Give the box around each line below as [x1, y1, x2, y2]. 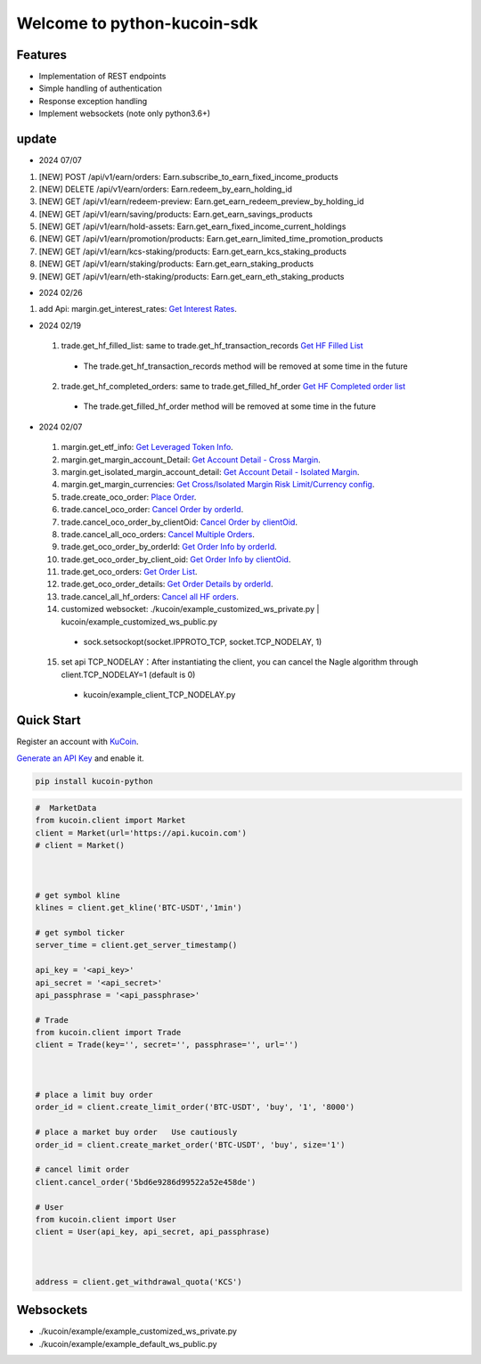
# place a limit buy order [35, 1090, 153, 1100]
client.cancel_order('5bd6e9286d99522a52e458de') [35, 1177, 257, 1187]
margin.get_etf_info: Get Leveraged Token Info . [61, 442, 233, 453]
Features [16, 47, 67, 62]
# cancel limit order [35, 1164, 130, 1175]
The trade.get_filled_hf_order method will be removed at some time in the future [83, 401, 376, 412]
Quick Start [16, 713, 81, 728]
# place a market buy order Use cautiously [35, 1127, 238, 1138]
